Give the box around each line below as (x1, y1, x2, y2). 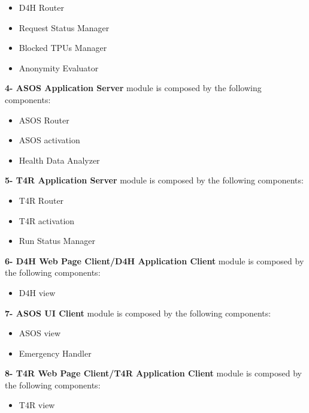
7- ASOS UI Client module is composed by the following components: (5, 306, 271, 319)
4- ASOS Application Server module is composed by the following (5, 82, 262, 94)
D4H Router (19, 1, 64, 13)
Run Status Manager (19, 234, 95, 247)
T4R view (19, 399, 55, 411)
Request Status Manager (19, 21, 110, 34)
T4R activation (19, 214, 75, 227)
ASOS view (19, 327, 61, 339)
